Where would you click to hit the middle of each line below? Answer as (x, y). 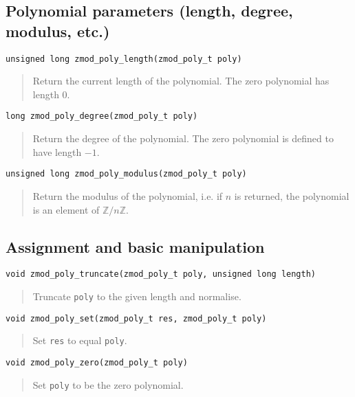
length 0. (51, 94)
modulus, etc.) (58, 31)
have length (57, 151)
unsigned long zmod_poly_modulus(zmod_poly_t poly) (126, 174)
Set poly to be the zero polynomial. (108, 384)
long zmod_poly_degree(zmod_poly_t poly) (102, 116)
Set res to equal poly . (80, 340)
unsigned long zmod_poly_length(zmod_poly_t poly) (124, 59)
